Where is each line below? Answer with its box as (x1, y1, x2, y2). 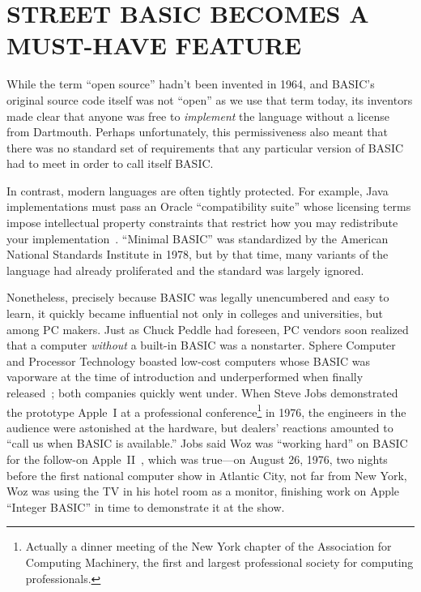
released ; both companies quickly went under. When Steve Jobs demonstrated (6, 384, 398, 401)
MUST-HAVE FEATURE (6, 28, 302, 62)
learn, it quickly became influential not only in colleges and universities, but (6, 305, 384, 322)
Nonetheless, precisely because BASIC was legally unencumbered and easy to (6, 289, 389, 306)
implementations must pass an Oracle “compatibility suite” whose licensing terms (6, 198, 411, 215)
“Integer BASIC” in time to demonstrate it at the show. (6, 498, 285, 515)
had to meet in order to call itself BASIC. (6, 155, 214, 172)
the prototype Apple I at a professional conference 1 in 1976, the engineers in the (6, 401, 406, 420)
